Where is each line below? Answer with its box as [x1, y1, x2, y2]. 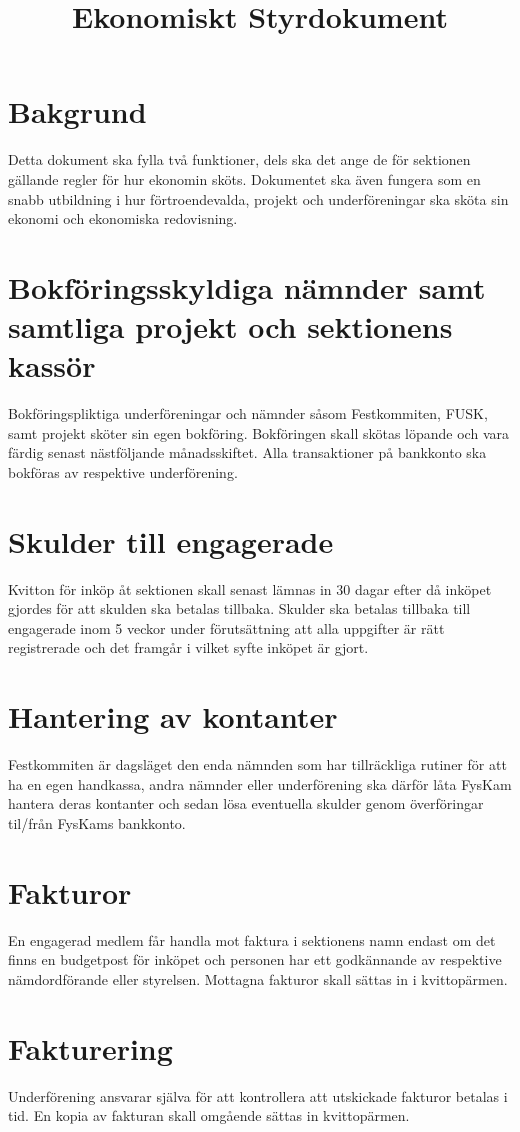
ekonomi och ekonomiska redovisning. [8, 208, 238, 229]
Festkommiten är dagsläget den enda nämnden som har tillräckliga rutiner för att [8, 754, 507, 775]
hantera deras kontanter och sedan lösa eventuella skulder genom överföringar [8, 793, 484, 814]
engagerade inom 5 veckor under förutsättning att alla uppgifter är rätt [8, 617, 445, 638]
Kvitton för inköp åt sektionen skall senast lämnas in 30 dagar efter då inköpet [8, 578, 492, 599]
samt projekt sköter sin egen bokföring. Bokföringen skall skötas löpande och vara [8, 422, 509, 443]
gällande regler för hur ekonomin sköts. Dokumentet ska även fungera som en [8, 168, 481, 189]
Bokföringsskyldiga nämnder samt [8, 266, 486, 307]
